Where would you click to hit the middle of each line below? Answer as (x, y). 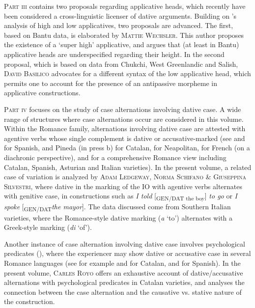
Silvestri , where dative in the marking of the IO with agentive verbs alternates (123, 186)
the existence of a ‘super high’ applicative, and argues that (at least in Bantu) (122, 44)
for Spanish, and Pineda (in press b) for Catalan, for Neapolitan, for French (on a (127, 148)
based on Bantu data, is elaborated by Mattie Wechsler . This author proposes (124, 35)
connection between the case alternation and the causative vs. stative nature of (123, 292)
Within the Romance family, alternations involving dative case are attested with (125, 128)
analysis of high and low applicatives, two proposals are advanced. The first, (119, 25)
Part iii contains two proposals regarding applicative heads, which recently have (125, 6)
